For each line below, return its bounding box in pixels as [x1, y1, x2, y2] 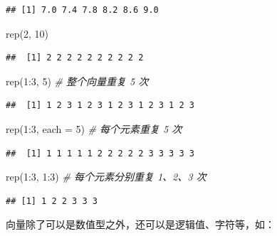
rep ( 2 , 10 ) [6, 26, 48, 41]
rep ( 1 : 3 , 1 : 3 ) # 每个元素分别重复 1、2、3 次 [6, 169, 207, 184]
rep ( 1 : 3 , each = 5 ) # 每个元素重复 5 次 [6, 121, 182, 136]
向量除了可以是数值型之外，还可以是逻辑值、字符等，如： [6, 217, 275, 232]
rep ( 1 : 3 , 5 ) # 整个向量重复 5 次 [6, 73, 149, 88]
